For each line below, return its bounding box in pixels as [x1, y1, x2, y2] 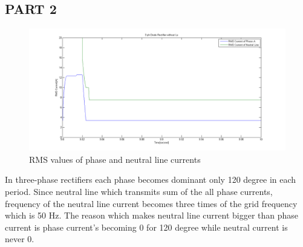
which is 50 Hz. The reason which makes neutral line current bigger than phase [5, 209, 299, 222]
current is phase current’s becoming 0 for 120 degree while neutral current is [5, 220, 288, 233]
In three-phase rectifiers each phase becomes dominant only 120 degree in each [5, 173, 296, 186]
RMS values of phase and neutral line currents [29, 153, 201, 165]
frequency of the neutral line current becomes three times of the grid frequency [5, 197, 298, 209]
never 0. [5, 232, 34, 245]
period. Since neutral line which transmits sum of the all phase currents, [5, 185, 273, 198]
